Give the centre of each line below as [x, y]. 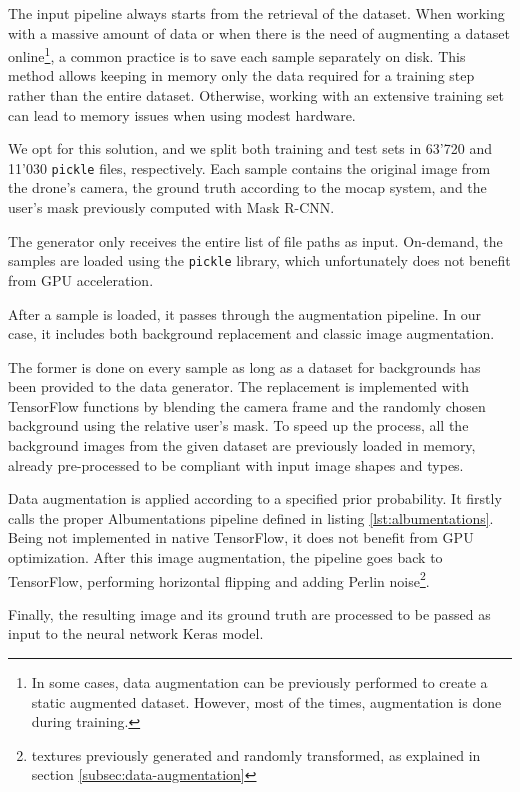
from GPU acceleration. [81, 279]
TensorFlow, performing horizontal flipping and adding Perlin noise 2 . [219, 579]
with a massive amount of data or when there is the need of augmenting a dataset [259, 32]
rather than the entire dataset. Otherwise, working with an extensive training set [256, 95]
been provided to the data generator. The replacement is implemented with [239, 386]
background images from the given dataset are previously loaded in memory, [242, 445]
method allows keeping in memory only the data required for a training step [241, 75]
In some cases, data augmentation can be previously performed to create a [259, 682]
